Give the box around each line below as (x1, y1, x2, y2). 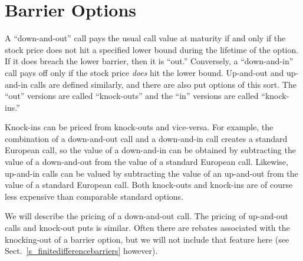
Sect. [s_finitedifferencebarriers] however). (5, 245, 158, 257)
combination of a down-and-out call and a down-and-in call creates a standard (5, 132, 288, 144)
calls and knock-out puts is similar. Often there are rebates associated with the (5, 222, 290, 234)
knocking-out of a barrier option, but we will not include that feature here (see (5, 233, 289, 245)
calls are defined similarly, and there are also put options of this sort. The (30, 78, 297, 90)
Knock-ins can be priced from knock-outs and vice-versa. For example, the (5, 121, 274, 133)
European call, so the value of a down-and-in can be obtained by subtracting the (5, 144, 296, 156)
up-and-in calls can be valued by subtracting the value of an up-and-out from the (5, 167, 298, 179)
